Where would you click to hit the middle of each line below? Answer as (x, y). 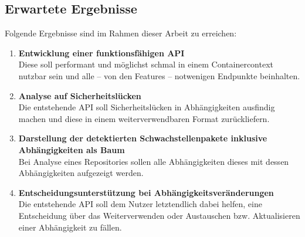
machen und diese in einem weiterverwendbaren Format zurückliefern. (144, 118)
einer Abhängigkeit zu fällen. (70, 227)
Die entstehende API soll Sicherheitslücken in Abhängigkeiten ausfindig (147, 107)
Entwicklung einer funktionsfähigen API (101, 53)
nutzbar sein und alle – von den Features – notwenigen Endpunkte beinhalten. (159, 75)
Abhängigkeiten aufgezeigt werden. (81, 173)
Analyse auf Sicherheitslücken (80, 95)
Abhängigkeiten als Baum (72, 149)
